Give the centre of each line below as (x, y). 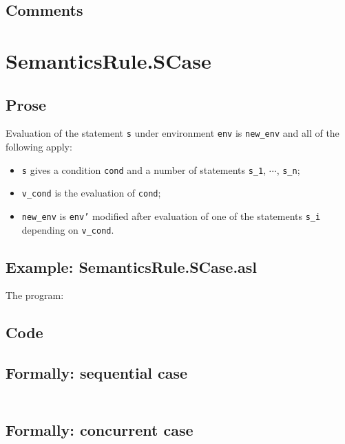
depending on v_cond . (68, 229)
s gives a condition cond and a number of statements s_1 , (144, 169)
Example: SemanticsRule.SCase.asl (132, 266)
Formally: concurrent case (100, 429)
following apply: (39, 147)
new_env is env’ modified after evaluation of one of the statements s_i (171, 215)
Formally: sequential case (97, 373)
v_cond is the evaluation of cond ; (91, 193)
